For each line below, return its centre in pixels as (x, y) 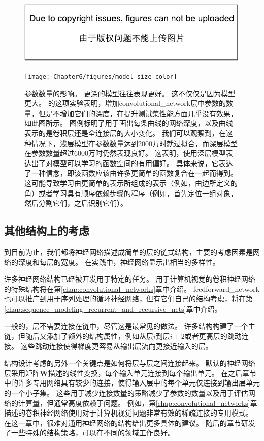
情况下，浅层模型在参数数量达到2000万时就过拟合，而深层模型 (134, 143)
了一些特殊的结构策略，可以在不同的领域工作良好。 (89, 433)
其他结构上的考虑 (47, 230)
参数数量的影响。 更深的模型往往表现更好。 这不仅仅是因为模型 (130, 93)
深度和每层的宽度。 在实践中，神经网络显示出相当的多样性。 (119, 261)
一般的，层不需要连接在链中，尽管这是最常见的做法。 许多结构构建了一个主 (130, 326)
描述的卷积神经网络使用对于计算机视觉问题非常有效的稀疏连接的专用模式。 (128, 413)
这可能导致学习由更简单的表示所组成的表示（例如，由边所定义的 (131, 183)
